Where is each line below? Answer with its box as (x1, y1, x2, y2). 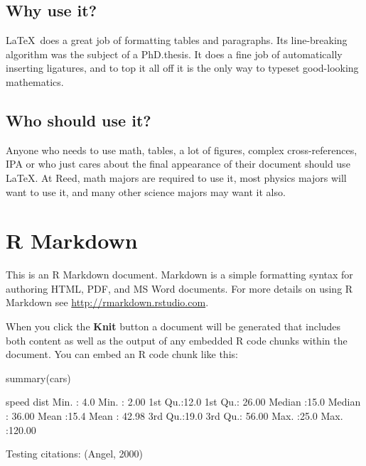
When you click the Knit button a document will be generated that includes (6, 319, 341, 334)
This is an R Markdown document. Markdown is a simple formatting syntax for (6, 267, 353, 282)
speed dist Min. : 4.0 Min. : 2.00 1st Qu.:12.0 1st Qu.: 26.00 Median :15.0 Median (6, 394, 361, 409)
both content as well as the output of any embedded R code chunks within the (6, 332, 348, 347)
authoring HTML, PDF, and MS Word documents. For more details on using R (6, 281, 353, 296)
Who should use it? (6, 109, 151, 131)
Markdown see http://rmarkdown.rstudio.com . (6, 295, 209, 310)
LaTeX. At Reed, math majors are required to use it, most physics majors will (6, 170, 347, 185)
